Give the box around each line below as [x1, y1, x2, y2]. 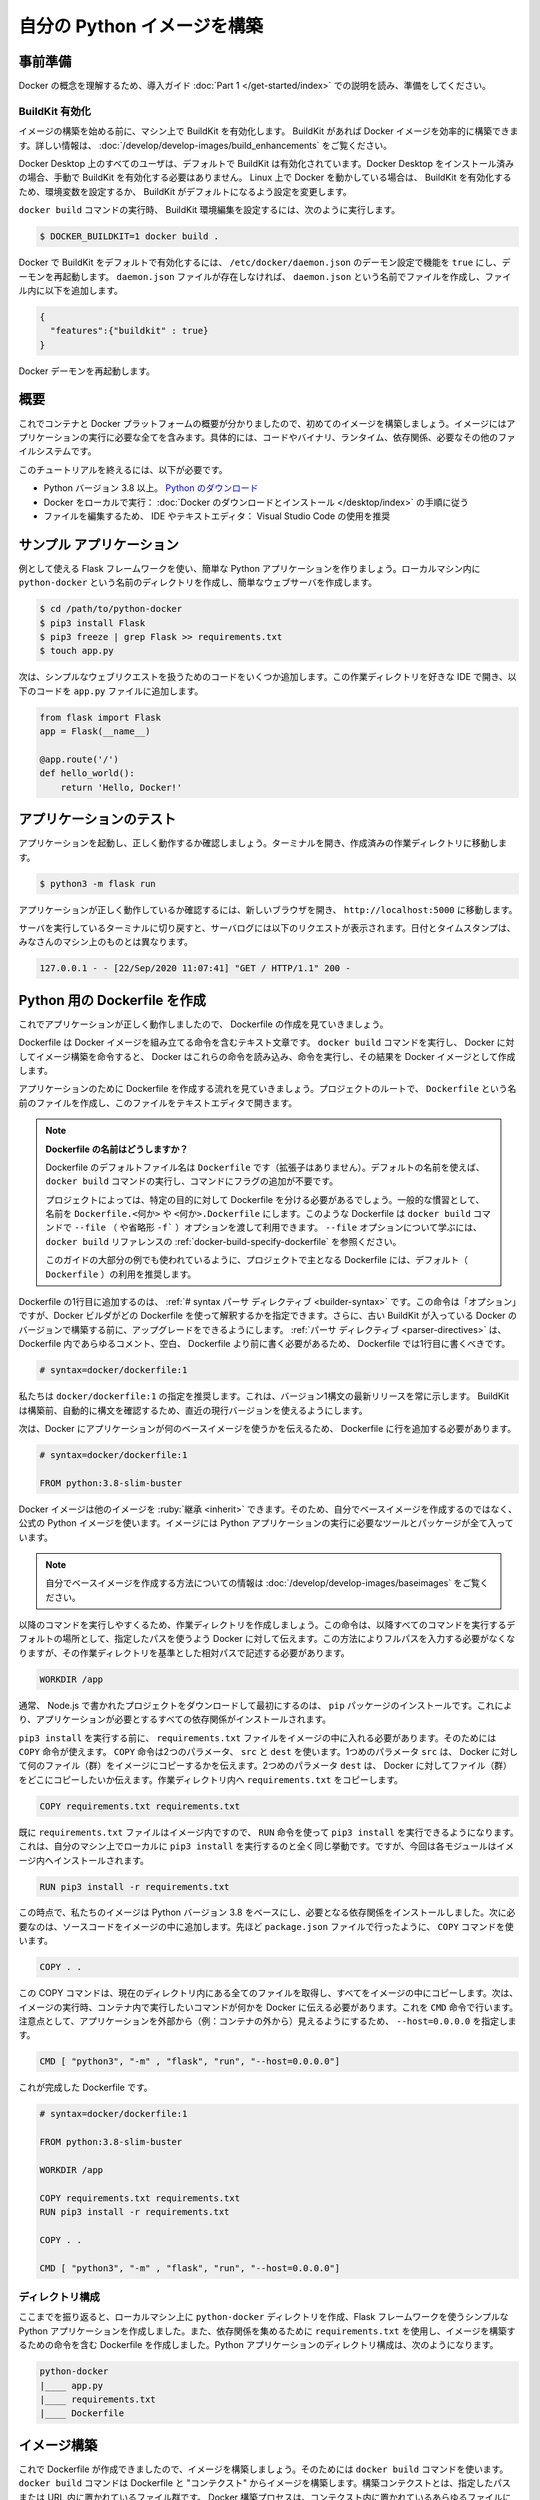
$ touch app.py [39, 645, 114, 657]
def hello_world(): [39, 768, 135, 779]
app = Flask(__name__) [39, 726, 151, 737]
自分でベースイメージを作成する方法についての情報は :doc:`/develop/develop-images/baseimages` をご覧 [45, 1577, 480, 1589]
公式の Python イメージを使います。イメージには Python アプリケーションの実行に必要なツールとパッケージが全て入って [18, 1517, 514, 1529]
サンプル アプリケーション [18, 536, 179, 553]
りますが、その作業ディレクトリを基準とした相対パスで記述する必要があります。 [18, 1646, 350, 1659]
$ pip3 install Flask [39, 617, 146, 629]
